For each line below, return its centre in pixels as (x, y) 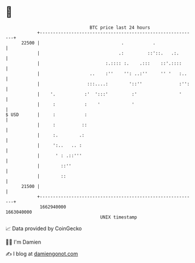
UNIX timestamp (119, 217)
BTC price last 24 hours (120, 28)
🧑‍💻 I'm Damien (23, 242)
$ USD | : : (46, 115)
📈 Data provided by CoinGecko (44, 228)
